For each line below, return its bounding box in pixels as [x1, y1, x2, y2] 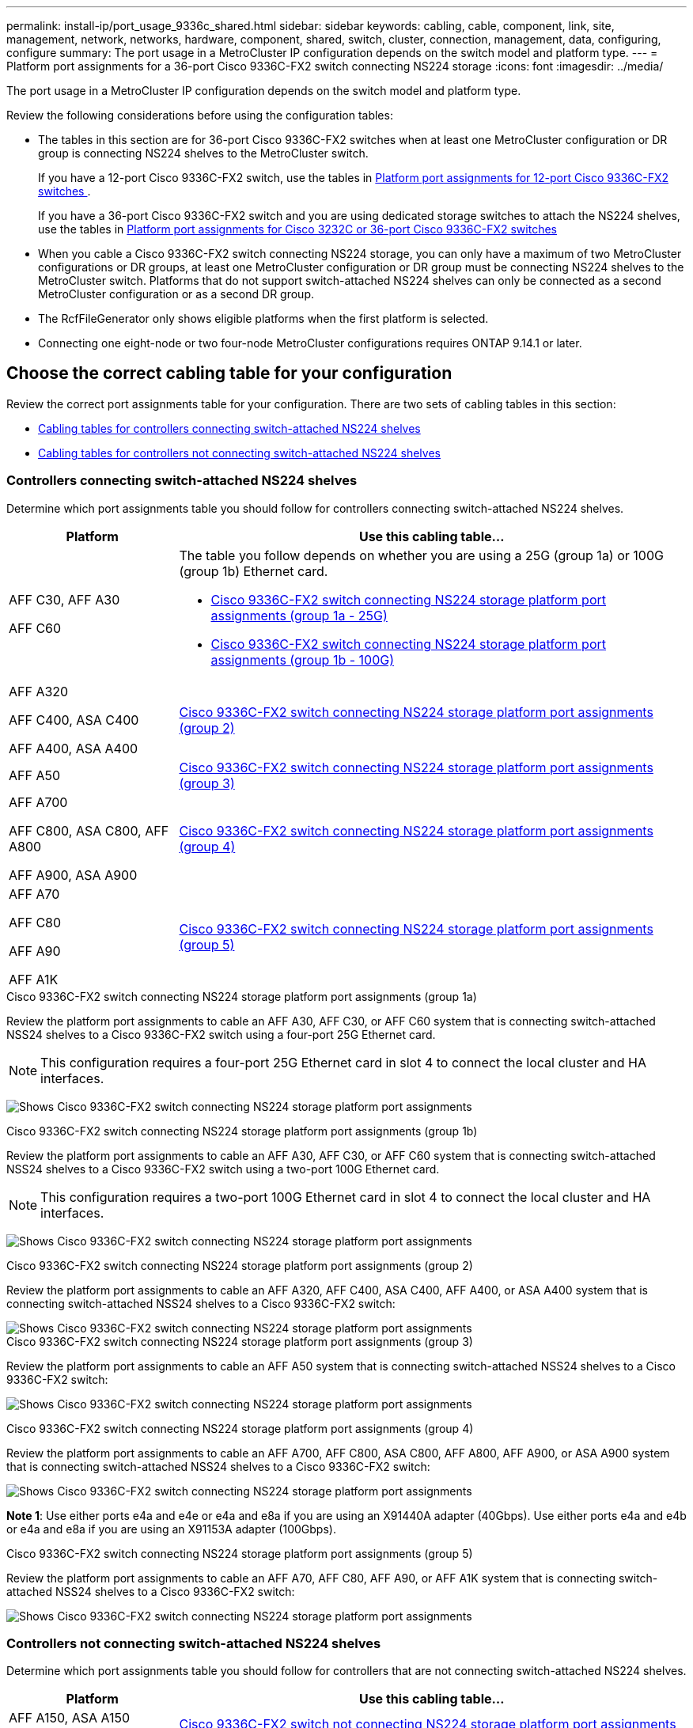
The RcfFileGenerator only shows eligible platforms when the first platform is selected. [38, 312, 489, 325]
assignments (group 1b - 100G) [210, 651, 395, 668]
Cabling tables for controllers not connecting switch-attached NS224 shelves [38, 445, 441, 460]
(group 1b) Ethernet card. [179, 563, 328, 579]
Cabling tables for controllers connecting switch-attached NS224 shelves [38, 421, 421, 435]
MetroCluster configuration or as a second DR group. [38, 287, 314, 301]
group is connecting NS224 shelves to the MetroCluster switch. [38, 146, 369, 160]
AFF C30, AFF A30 [9, 591, 120, 608]
